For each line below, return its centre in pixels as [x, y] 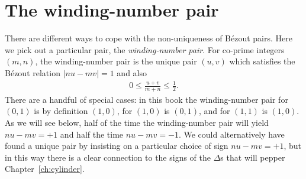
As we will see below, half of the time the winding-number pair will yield [137, 123]
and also [132, 72]
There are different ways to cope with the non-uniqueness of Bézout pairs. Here [149, 38]
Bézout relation [33, 72]
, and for [214, 111]
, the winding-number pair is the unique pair [116, 61]
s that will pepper [253, 157]
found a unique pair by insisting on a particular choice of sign [117, 146]
